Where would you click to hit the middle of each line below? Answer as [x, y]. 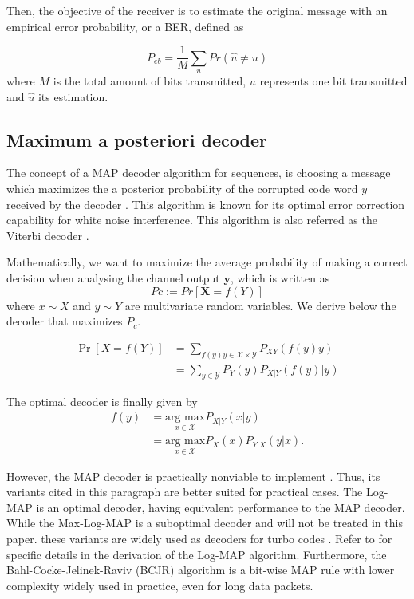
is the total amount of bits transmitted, [150, 81]
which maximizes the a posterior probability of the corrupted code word [182, 189]
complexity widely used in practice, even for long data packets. [160, 585]
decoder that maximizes [65, 321]
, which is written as [280, 278]
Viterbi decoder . [48, 235]
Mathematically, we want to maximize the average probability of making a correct [207, 262]
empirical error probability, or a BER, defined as [125, 26]
